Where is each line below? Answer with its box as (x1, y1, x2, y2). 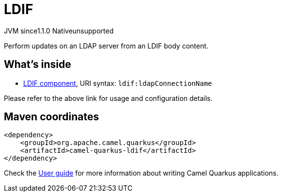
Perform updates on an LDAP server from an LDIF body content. (4, 41, 208, 50)
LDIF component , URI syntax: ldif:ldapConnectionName (23, 79, 212, 87)
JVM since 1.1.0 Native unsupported (4, 26, 114, 35)
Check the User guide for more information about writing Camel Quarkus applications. (4, 169, 279, 178)
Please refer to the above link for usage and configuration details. (4, 94, 213, 102)
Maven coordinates (4, 111, 99, 123)
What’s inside (4, 58, 71, 71)
